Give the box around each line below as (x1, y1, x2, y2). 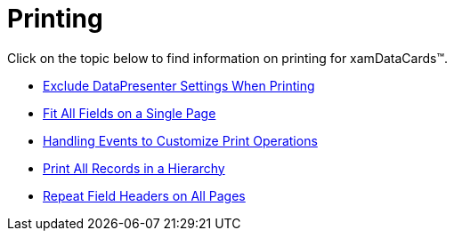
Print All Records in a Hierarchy (43, 160, 225, 176)
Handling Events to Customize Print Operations (43, 132, 318, 148)
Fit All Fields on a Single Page (43, 105, 216, 121)
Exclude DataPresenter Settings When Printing (43, 77, 315, 93)
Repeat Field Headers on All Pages (43, 187, 246, 203)
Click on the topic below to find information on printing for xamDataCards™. (7, 50, 449, 66)
